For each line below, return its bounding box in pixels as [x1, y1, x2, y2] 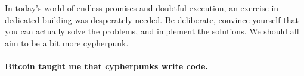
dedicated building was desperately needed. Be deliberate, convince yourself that [5, 13, 299, 26]
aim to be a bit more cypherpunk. [5, 36, 129, 49]
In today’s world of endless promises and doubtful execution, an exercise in [5, 2, 279, 14]
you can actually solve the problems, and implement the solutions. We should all [5, 25, 299, 37]
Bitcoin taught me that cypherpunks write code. [5, 59, 208, 72]
